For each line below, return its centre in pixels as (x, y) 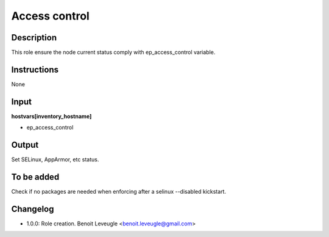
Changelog (33, 209)
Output (25, 145)
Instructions (35, 69)
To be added (35, 177)
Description (34, 38)
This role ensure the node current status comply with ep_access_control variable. (113, 53)
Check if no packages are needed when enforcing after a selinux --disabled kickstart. (119, 192)
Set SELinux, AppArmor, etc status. (55, 159)
